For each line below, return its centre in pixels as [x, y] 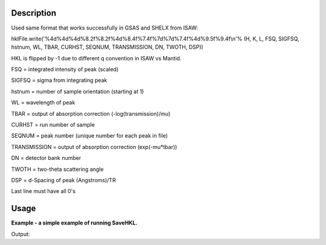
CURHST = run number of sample [53, 125]
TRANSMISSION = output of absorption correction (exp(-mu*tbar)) [94, 147]
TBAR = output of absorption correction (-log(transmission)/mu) [91, 113]
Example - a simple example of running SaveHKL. [74, 223]
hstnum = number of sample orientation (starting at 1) [78, 91]
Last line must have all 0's [43, 191]
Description [34, 13]
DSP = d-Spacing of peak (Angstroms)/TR [63, 180]
